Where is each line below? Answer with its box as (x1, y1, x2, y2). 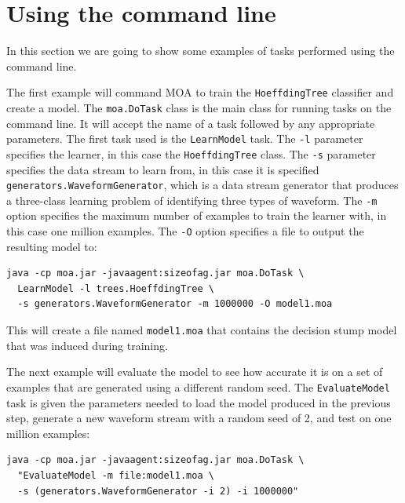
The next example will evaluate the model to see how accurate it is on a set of (6, 363, 383, 380)
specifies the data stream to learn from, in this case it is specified (6, 161, 319, 177)
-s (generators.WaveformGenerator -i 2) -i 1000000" (17, 485, 299, 497)
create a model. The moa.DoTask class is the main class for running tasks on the (6, 99, 392, 115)
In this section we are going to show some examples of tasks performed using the (6, 42, 395, 59)
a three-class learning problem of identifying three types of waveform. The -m (6, 191, 378, 208)
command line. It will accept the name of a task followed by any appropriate (6, 115, 375, 131)
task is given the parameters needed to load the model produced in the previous (6, 394, 391, 410)
